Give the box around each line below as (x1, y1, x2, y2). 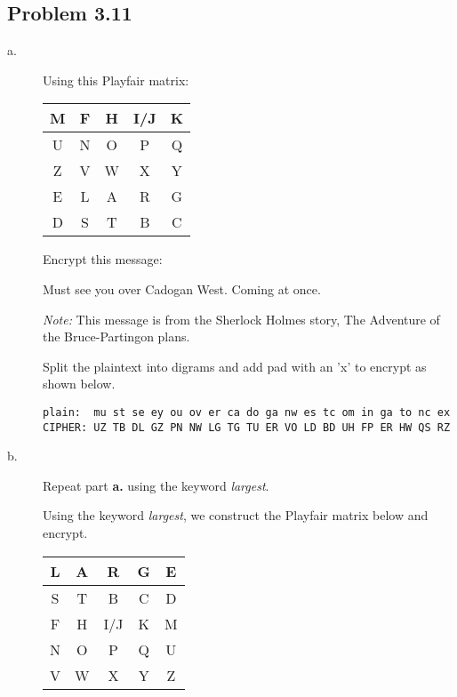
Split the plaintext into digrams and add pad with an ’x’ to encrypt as (43, 357, 427, 375)
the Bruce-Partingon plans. (43, 327, 190, 346)
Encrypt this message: (43, 250, 163, 268)
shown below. (43, 374, 116, 393)
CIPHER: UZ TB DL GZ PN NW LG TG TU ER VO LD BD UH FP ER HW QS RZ (43, 421, 451, 434)
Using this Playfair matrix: (43, 70, 189, 89)
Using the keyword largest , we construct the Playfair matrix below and (43, 506, 429, 525)
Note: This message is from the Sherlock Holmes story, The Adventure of (43, 309, 440, 328)
